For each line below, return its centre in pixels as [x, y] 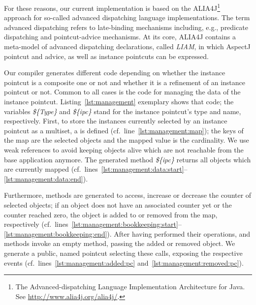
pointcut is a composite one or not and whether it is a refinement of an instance [125, 82]
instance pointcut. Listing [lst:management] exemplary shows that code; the [119, 101]
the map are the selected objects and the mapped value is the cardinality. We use [127, 140]
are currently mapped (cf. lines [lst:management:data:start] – [96, 169]
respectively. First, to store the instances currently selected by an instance [116, 121]
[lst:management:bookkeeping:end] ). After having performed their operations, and [127, 233]
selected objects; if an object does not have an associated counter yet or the [118, 204]
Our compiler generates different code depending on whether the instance [115, 73]
